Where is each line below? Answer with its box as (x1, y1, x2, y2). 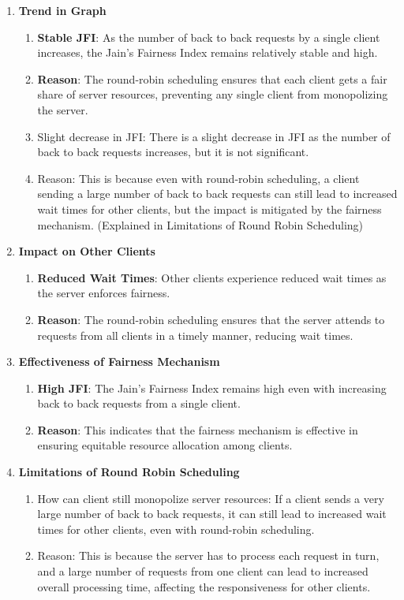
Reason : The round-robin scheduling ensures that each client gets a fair (37, 70, 387, 87)
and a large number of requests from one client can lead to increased (37, 563, 368, 580)
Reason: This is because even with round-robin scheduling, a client (37, 170, 360, 186)
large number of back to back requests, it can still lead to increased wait (37, 505, 387, 522)
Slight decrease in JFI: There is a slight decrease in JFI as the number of (37, 128, 391, 144)
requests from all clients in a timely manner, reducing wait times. (37, 326, 353, 343)
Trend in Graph (18, 2, 107, 18)
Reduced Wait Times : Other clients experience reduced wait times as (37, 269, 387, 285)
